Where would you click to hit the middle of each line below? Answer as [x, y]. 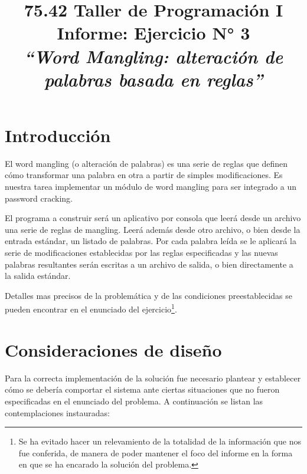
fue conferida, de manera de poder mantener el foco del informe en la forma [156, 452]
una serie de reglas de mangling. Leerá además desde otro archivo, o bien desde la [153, 229]
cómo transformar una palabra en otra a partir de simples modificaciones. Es [144, 175]
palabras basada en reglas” [153, 79]
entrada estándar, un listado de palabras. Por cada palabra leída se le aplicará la [151, 241]
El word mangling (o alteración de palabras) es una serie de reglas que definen [146, 163]
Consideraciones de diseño [113, 349]
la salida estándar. [38, 276]
